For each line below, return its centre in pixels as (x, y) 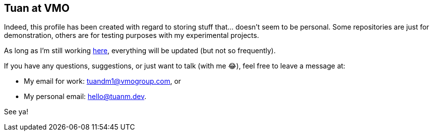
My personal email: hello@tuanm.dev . (85, 97)
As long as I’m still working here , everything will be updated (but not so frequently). (140, 51)
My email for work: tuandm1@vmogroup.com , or (102, 81)
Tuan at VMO (37, 8)
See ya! (16, 112)
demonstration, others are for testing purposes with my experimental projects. (132, 35)
